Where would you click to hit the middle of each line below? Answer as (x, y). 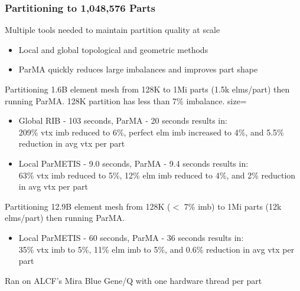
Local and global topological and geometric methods (113, 49)
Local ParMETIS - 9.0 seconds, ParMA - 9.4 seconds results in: (133, 163)
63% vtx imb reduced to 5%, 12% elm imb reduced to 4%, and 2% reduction (157, 175)
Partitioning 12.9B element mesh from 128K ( (88, 206)
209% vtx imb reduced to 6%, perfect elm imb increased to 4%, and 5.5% (151, 132)
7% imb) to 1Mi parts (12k (233, 206)
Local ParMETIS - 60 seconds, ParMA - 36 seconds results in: (131, 237)
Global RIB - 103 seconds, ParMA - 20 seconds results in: (123, 120)
